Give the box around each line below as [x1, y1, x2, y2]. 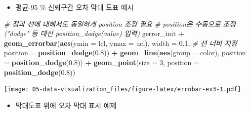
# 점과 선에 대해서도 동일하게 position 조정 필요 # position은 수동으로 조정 [4, 18, 236, 29]
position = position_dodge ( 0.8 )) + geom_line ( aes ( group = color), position [4, 47, 246, 58]
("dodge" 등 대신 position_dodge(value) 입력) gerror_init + [4, 28, 185, 38]
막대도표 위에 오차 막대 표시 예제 [15, 100, 117, 110]
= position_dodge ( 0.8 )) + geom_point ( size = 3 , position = [4, 57, 199, 67]
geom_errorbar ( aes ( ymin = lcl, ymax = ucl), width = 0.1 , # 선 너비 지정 [4, 38, 237, 48]
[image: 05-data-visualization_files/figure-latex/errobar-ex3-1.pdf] [4, 86, 241, 93]
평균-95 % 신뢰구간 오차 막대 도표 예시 [15, 2, 134, 12]
